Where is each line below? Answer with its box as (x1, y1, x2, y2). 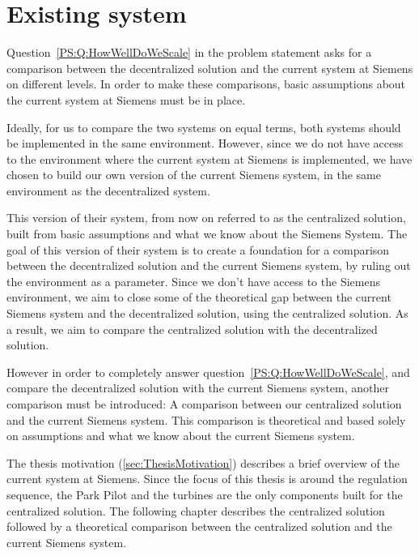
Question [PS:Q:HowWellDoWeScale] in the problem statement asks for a (6, 44, 372, 61)
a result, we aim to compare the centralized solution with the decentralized (6, 320, 378, 337)
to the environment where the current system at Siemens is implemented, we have (6, 150, 413, 167)
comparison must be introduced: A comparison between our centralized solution (6, 396, 402, 412)
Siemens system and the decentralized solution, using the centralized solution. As (6, 305, 408, 322)
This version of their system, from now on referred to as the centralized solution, (6, 209, 406, 226)
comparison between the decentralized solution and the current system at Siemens (6, 59, 413, 76)
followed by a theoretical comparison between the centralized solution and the (6, 518, 392, 535)
